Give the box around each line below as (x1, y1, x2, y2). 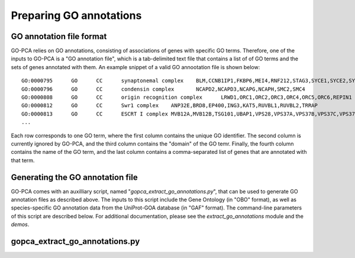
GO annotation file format (11, 31, 107, 41)
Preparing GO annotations (11, 9, 142, 22)
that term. (11, 157, 35, 164)
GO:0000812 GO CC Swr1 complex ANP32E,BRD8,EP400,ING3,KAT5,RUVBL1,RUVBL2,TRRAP (21, 102, 318, 109)
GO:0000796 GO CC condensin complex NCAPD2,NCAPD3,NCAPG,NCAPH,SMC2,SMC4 (21, 86, 306, 92)
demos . (11, 221, 30, 228)
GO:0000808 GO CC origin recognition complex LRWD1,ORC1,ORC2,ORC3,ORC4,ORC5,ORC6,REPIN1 (21, 94, 352, 101)
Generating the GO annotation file (11, 172, 138, 182)
